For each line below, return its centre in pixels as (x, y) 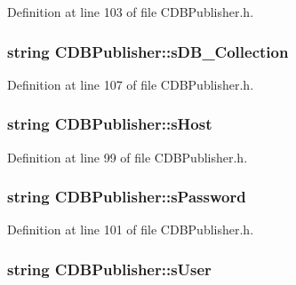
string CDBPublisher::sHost (110, 124)
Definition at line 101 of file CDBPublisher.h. (131, 230)
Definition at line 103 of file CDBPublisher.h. (131, 12)
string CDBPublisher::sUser (109, 269)
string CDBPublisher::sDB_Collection (148, 51)
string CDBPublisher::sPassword (127, 197)
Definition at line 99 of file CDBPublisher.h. (128, 157)
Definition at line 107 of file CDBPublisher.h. (131, 84)
